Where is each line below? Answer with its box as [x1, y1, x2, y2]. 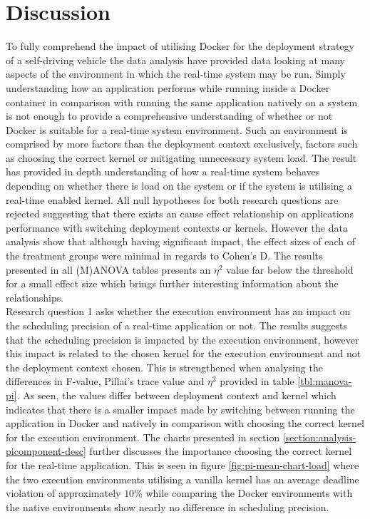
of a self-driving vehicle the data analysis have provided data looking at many [6, 52, 345, 67]
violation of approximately [6, 485, 121, 500]
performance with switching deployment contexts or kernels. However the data [6, 220, 348, 235]
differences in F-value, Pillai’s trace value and [6, 374, 205, 389]
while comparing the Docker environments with [145, 485, 353, 500]
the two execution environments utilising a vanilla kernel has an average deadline [6, 471, 359, 486]
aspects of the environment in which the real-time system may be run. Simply [6, 66, 346, 81]
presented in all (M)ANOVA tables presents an [6, 262, 211, 277]
